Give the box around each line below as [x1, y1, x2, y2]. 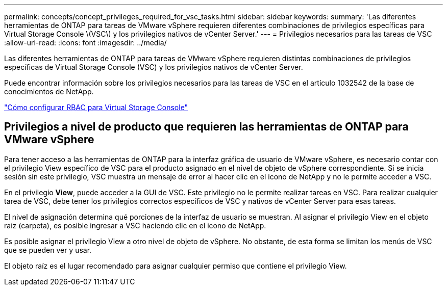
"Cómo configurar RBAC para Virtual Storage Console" [4, 103, 188, 112]
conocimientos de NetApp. [4, 87, 94, 96]
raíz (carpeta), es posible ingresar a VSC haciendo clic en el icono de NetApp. [4, 221, 266, 230]
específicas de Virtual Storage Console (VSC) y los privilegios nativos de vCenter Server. [4, 63, 303, 71]
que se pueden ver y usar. [4, 245, 92, 254]
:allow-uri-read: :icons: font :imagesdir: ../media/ [4, 38, 167, 47]
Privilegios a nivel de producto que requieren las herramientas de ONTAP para [4, 120, 409, 134]
